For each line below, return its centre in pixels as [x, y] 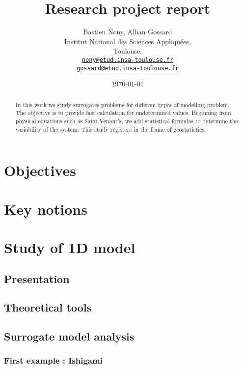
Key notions [46, 209]
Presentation [37, 278]
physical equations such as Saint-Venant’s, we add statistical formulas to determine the [127, 121]
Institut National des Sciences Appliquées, [128, 41]
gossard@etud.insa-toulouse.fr [128, 68]
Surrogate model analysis [69, 336]
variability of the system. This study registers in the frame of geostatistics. [111, 129]
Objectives [40, 170]
